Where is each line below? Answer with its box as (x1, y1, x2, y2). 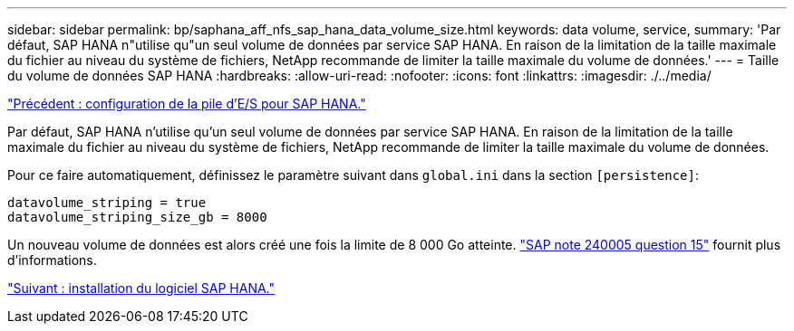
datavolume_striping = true (7, 195, 207, 210)
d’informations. (7, 252, 97, 268)
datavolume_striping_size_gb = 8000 (7, 210, 267, 224)
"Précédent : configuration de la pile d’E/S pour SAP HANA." (7, 96, 366, 111)
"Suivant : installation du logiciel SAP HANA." (7, 280, 275, 296)
